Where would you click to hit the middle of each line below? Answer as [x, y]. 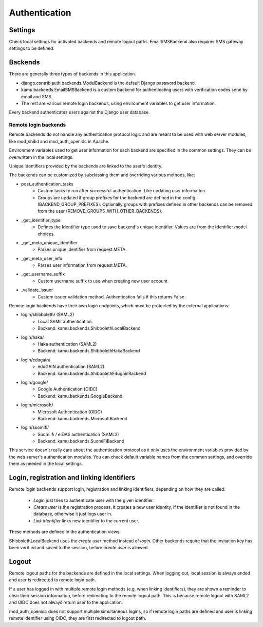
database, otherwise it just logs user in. [73, 514]
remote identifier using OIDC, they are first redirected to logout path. [77, 618]
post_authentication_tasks [47, 184]
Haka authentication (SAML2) [67, 344]
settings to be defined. [32, 48]
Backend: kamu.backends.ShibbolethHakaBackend [89, 351]
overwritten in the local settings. [41, 157]
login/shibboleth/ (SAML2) [48, 314]
